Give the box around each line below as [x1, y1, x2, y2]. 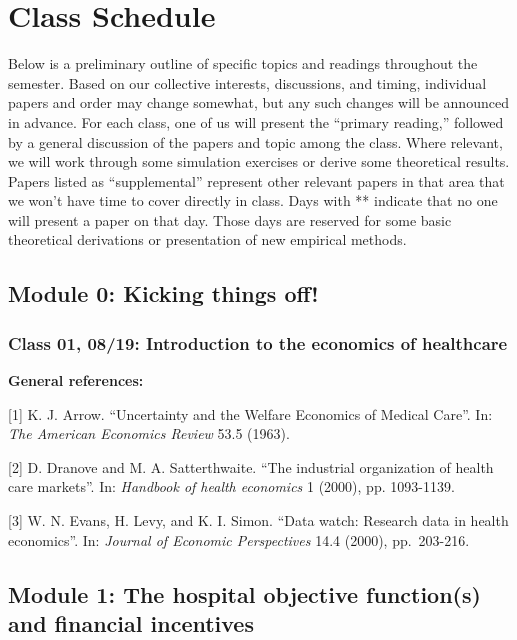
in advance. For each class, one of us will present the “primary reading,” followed [8, 111, 504, 132]
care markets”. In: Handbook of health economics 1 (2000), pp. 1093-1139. [8, 476, 455, 497]
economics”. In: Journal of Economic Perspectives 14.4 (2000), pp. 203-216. [8, 529, 470, 550]
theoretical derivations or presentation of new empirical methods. [8, 229, 407, 250]
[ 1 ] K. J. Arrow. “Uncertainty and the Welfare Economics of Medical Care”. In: [8, 403, 493, 424]
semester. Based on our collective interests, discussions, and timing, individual [8, 72, 487, 93]
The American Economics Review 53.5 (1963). [8, 423, 290, 444]
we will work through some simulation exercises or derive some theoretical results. [8, 151, 510, 172]
